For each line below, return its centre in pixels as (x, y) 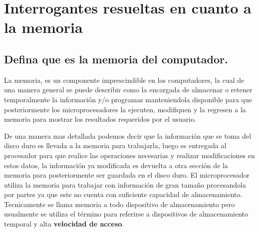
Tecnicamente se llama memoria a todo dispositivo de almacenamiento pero (120, 204)
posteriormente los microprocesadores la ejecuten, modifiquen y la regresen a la (125, 109)
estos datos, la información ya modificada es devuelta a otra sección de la (116, 165)
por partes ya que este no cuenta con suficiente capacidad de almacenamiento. (123, 194)
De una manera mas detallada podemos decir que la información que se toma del (128, 135)
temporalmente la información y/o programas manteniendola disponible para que (128, 99)
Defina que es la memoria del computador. (116, 59)
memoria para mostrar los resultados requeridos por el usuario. (100, 119)
